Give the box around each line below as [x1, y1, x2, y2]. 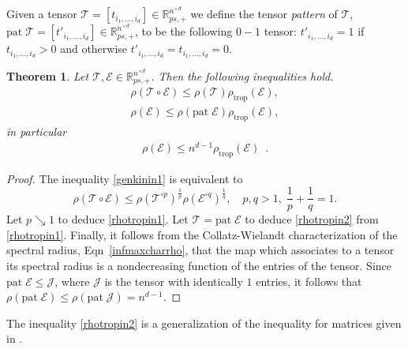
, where [54, 272, 90, 289]
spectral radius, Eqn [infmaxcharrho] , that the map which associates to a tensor [6, 242, 395, 258]
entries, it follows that [256, 272, 362, 289]
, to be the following [134, 23, 233, 39]
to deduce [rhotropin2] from [245, 211, 379, 227]
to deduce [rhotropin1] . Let [58, 211, 189, 227]
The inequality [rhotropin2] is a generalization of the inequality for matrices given [6, 314, 402, 331]
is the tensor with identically [104, 272, 243, 289]
